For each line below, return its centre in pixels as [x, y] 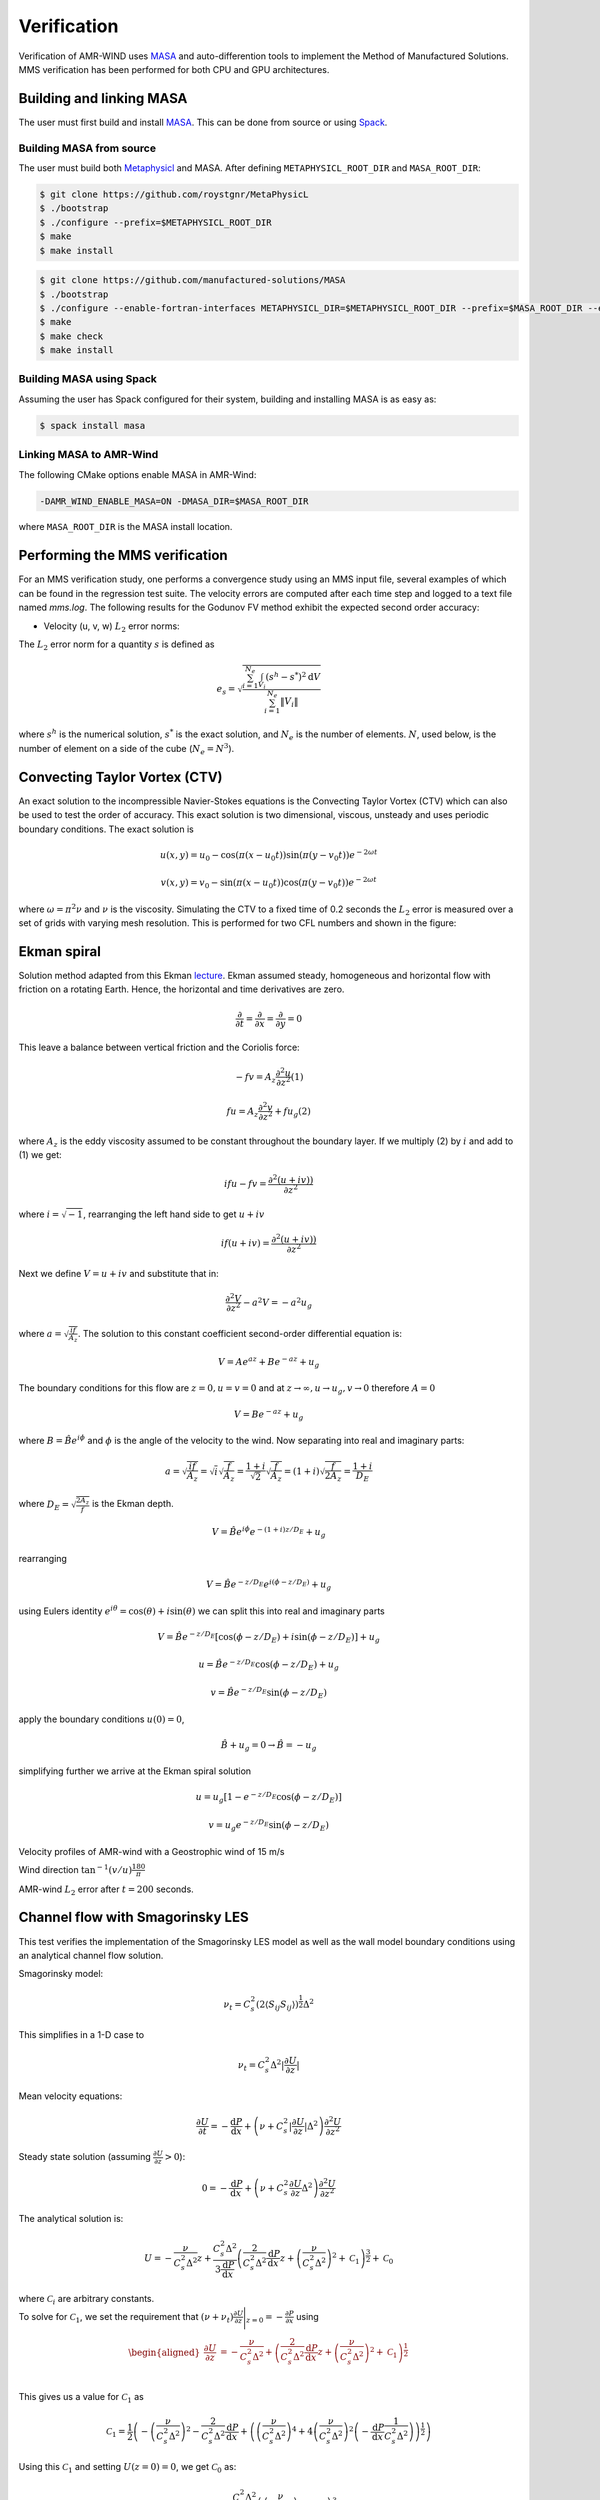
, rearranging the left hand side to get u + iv [174, 1214]
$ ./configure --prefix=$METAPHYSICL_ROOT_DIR [155, 222]
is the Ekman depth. [132, 1504]
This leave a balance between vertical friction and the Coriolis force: [159, 1047]
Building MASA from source [87, 148]
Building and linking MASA [103, 98]
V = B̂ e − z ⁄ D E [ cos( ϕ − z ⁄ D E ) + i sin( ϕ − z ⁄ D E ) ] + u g [268, 1637]
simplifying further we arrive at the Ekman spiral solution [135, 1771]
